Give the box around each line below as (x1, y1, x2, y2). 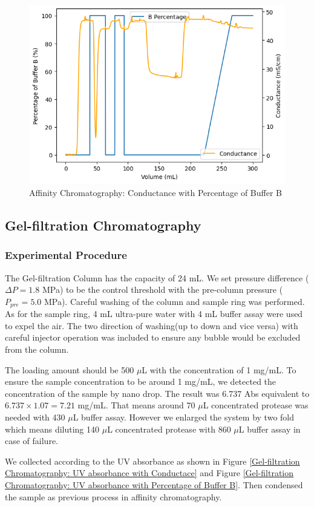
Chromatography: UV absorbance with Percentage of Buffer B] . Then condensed (5, 478, 303, 491)
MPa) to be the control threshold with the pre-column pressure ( (42, 283, 283, 296)
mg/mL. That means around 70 (77, 399, 195, 411)
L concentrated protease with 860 (107, 422, 231, 435)
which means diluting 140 (5, 422, 100, 435)
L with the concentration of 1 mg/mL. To (142, 363, 296, 376)
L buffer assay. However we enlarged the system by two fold (73, 410, 295, 423)
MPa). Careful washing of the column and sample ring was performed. (44, 295, 305, 307)
